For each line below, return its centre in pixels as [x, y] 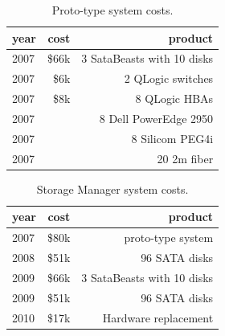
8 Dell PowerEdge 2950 [156, 118]
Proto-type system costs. [112, 10]
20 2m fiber [185, 158]
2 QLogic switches [169, 78]
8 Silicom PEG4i [172, 138]
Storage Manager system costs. [112, 188]
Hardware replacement [158, 317]
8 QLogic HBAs [174, 98]
